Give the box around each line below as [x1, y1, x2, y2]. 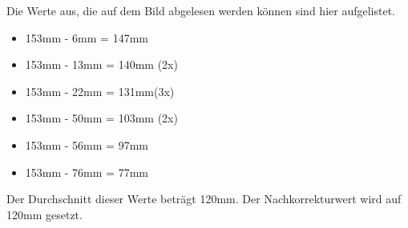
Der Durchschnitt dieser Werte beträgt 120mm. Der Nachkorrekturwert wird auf [6, 190, 402, 207]
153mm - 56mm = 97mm [25, 136, 148, 153]
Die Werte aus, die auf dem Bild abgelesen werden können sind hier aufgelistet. [6, 2, 395, 18]
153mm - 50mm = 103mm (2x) [25, 110, 178, 126]
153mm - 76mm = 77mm [25, 163, 148, 180]
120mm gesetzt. [6, 206, 83, 222]
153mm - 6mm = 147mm [25, 29, 148, 46]
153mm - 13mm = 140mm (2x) [25, 56, 178, 73]
